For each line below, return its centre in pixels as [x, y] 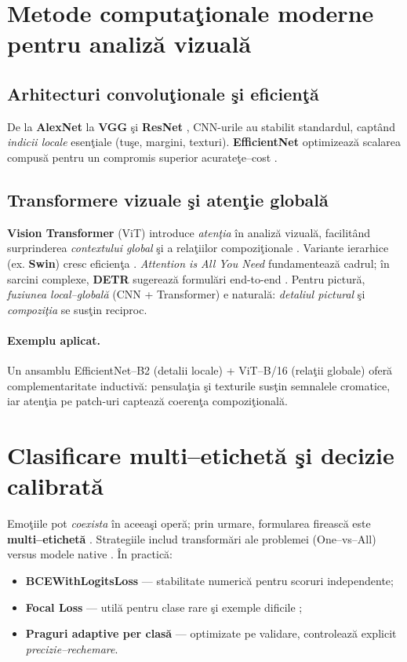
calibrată [55, 486]
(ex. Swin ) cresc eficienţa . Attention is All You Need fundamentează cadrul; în [198, 263]
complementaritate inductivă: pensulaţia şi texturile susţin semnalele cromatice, [199, 385]
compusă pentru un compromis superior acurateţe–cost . [142, 157]
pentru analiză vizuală [129, 44]
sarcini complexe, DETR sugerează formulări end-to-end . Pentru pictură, [186, 278]
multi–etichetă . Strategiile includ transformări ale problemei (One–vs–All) [192, 538]
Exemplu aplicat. [54, 340]
